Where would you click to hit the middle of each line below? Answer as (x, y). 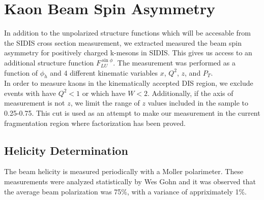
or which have (104, 93)
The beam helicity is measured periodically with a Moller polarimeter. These (124, 171)
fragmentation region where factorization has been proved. (95, 123)
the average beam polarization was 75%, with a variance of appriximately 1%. (125, 191)
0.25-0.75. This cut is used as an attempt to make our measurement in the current (132, 113)
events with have (30, 93)
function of (21, 72)
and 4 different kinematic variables (104, 72)
